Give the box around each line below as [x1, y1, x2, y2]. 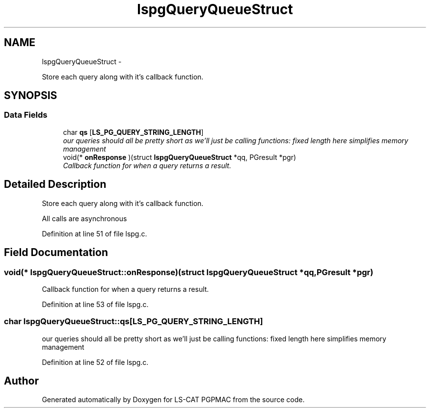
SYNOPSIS [4, 89, 57, 102]
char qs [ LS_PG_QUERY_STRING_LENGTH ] [63, 128, 204, 136]
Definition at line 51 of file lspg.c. [42, 229, 147, 238]
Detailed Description [4, 178, 107, 191]
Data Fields [4, 110, 48, 120]
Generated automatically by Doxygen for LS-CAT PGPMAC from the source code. [42, 395, 305, 404]
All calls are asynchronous [42, 214, 127, 223]
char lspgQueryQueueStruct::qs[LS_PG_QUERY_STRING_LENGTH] [4, 316, 263, 327]
